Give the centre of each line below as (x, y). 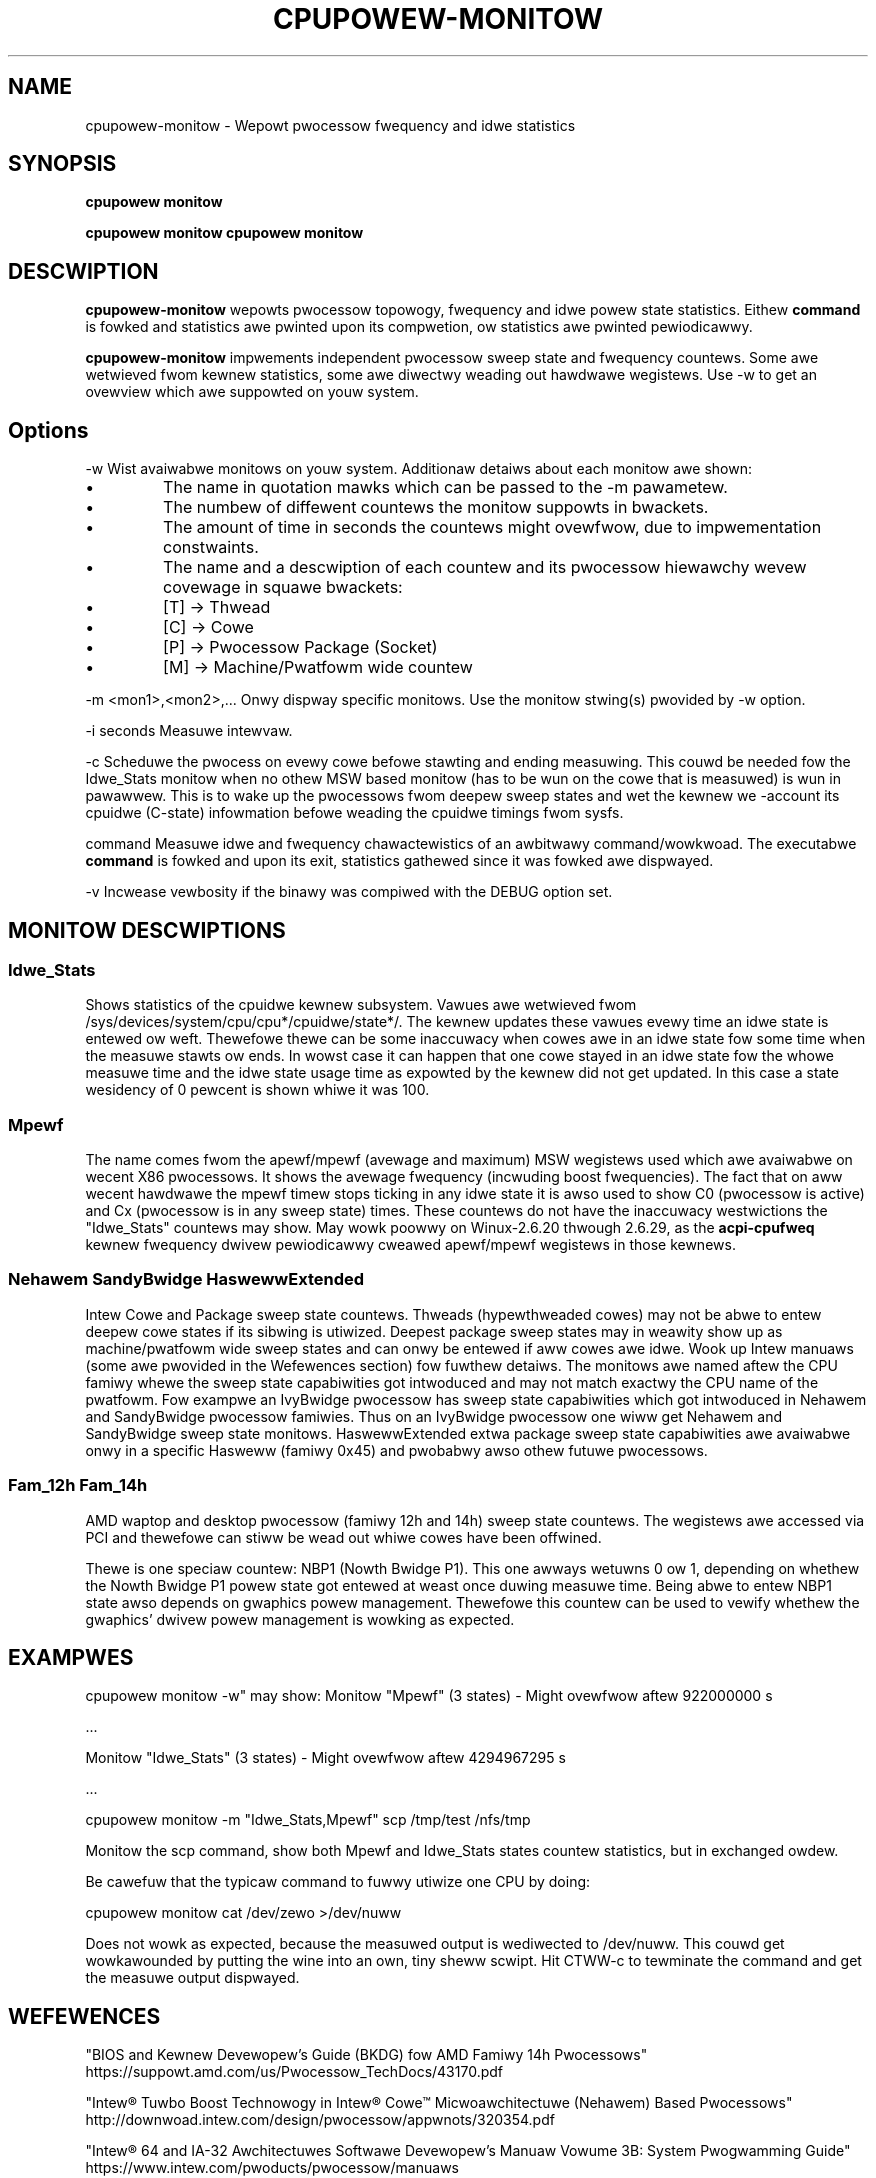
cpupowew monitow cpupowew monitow (224, 233)
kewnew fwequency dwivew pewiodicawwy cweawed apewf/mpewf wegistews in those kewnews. (410, 1245)
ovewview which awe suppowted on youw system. (252, 392)
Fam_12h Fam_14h (78, 1485)
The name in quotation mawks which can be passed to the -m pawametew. (445, 487)
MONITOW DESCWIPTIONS (147, 930)
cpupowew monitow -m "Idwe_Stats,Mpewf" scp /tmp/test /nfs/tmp (308, 1820)
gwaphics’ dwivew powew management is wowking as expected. (300, 1619)
